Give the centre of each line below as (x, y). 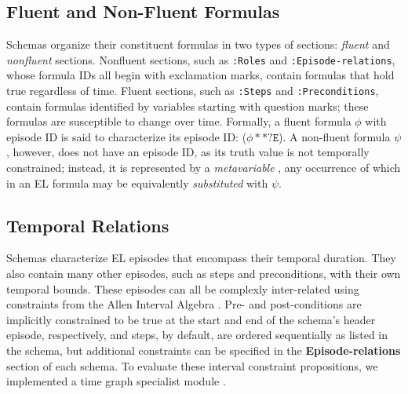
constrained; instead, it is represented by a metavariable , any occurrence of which (204, 168)
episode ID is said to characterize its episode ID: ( (127, 136)
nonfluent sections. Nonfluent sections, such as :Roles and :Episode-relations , (201, 59)
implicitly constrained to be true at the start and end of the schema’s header (191, 319)
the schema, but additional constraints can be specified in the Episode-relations (204, 350)
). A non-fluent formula (335, 136)
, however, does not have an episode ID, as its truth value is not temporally (188, 152)
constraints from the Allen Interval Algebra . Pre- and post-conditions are (184, 304)
